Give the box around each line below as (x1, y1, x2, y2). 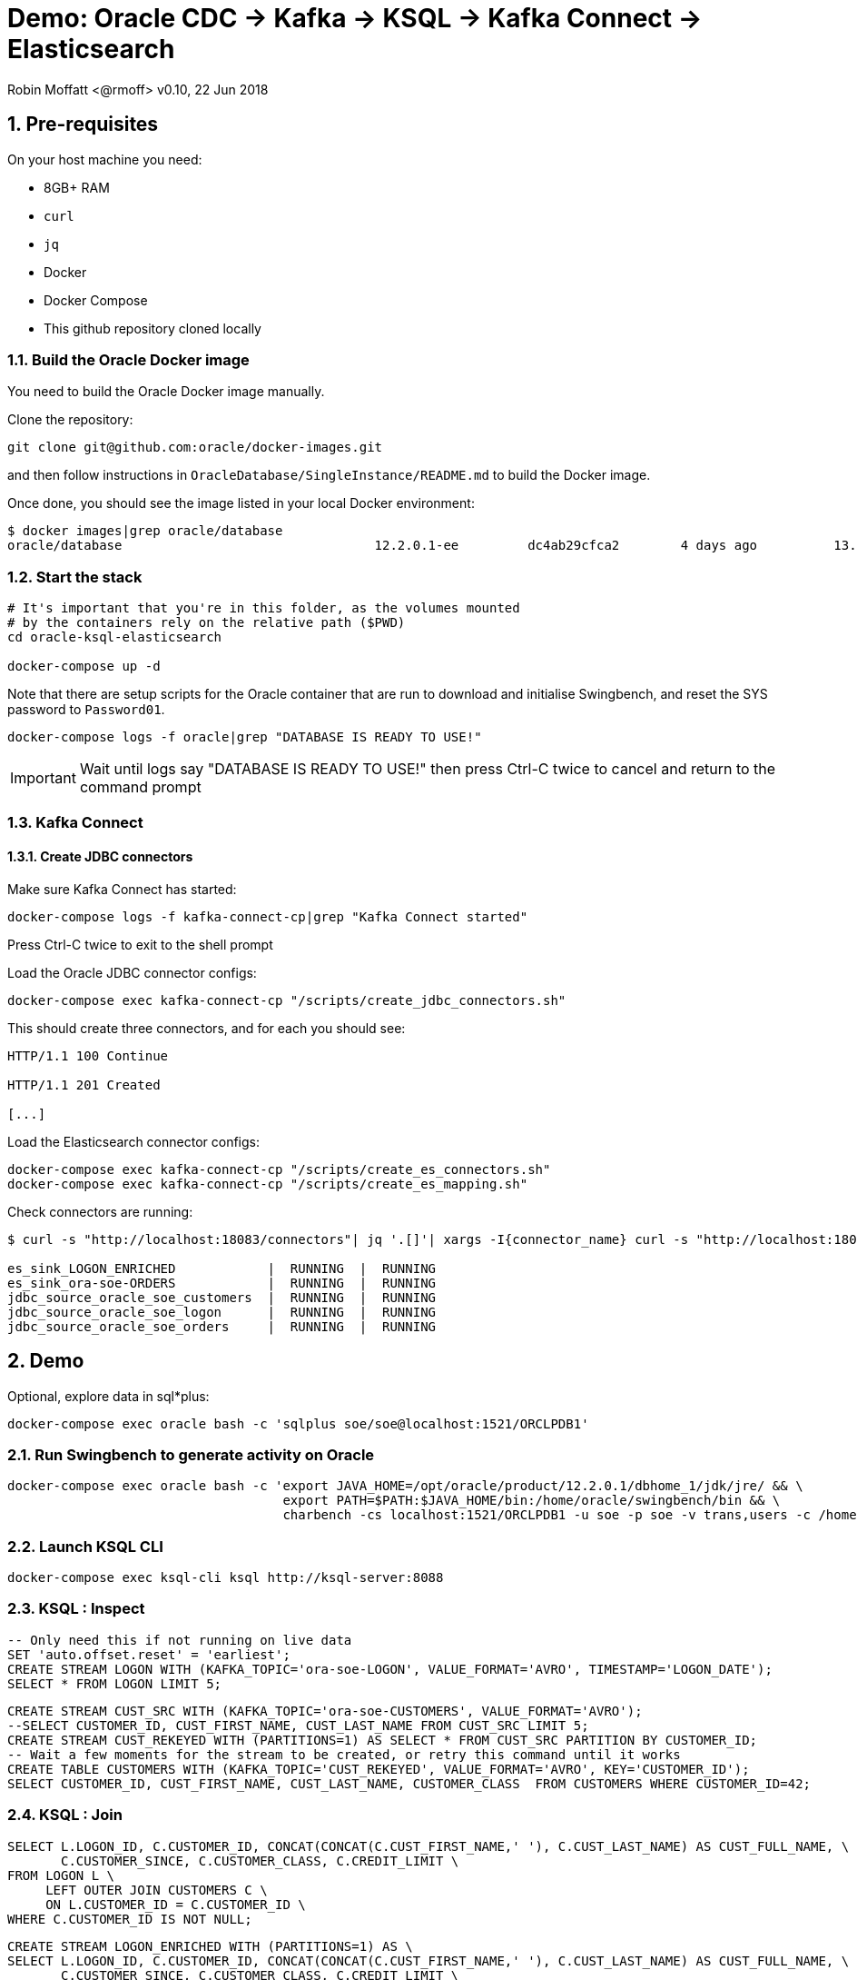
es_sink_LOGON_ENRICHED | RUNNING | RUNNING (7, 1260, 437, 1276)
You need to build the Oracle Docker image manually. (7, 383, 325, 400)
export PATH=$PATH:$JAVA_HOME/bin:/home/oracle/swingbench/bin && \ (282, 1493, 781, 1508)
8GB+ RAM (44, 179, 110, 195)
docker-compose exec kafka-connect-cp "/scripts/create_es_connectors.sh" (7, 1161, 551, 1177)
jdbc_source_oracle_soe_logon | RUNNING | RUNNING (7, 1304, 437, 1319)
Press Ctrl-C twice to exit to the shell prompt (7, 936, 273, 952)
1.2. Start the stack (7, 567, 143, 586)
